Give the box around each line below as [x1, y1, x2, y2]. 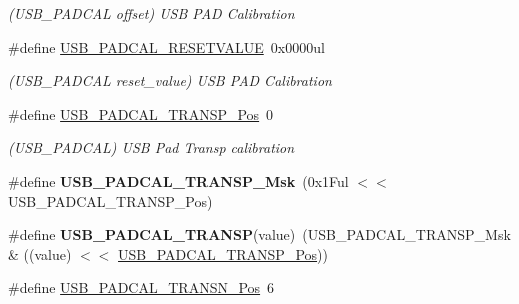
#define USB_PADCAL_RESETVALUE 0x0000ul [8, 36, 325, 57]
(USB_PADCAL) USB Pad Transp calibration [8, 137, 295, 158]
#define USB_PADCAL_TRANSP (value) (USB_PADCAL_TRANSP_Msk [8, 224, 511, 245]
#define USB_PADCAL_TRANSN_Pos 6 [8, 277, 275, 298]
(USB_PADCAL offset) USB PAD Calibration [8, 3, 295, 23]
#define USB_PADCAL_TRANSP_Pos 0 [8, 103, 274, 124]
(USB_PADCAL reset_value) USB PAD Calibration [8, 70, 332, 91]
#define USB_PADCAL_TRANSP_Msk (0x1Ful [8, 170, 349, 191]
